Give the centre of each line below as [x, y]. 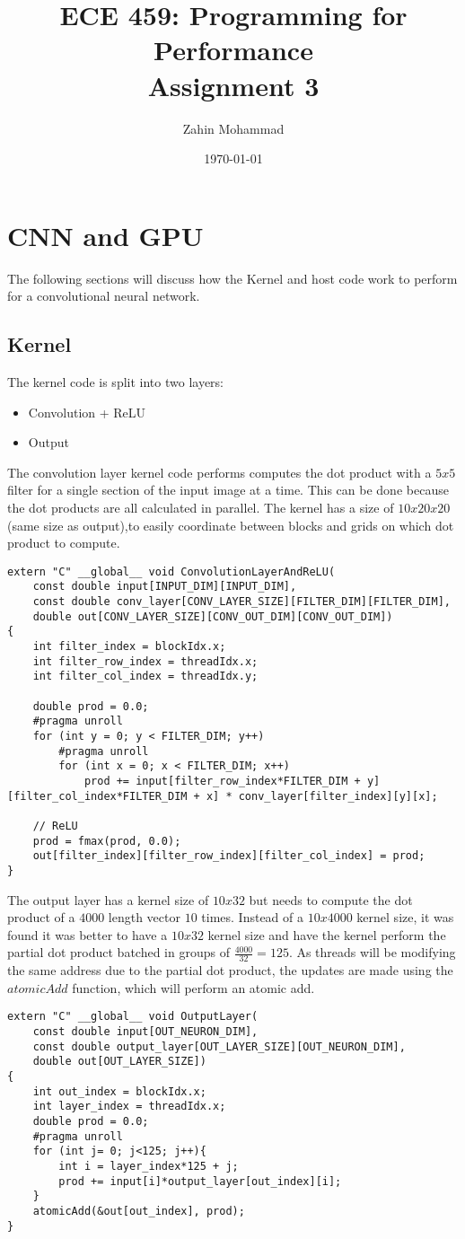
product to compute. [64, 543]
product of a [41, 917]
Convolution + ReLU [87, 412]
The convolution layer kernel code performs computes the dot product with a [219, 472]
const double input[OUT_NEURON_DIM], [145, 1032]
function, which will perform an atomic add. [193, 987]
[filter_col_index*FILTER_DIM [97, 796]
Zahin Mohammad [233, 128]
